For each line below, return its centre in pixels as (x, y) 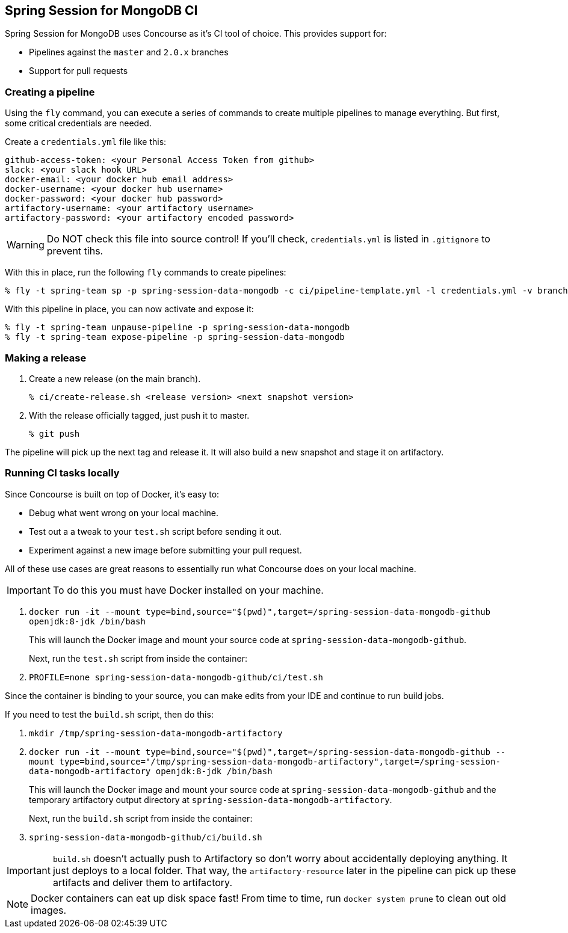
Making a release (46, 358)
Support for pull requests (79, 71)
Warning (26, 245)
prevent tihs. (75, 251)
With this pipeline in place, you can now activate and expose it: (129, 309)
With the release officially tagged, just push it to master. (139, 415)
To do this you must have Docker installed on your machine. (188, 590)
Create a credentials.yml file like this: (86, 142)
